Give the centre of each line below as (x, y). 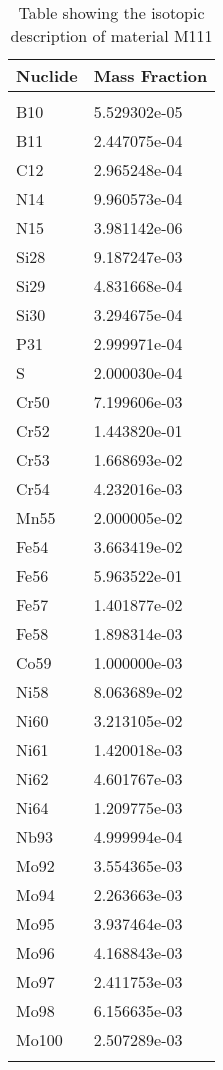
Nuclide (47, 75)
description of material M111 (111, 35)
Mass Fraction (150, 75)
